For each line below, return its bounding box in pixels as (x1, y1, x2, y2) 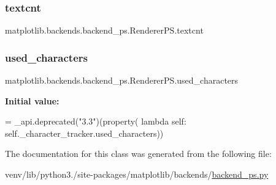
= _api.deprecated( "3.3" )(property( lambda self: (5, 115, 186, 128)
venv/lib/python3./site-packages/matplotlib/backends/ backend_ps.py (5, 168, 269, 180)
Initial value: (5, 94, 59, 107)
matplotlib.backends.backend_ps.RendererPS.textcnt (5, 24, 204, 37)
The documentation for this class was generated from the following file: (5, 147, 272, 160)
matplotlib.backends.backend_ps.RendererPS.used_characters (5, 74, 239, 87)
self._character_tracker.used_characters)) (5, 126, 164, 139)
